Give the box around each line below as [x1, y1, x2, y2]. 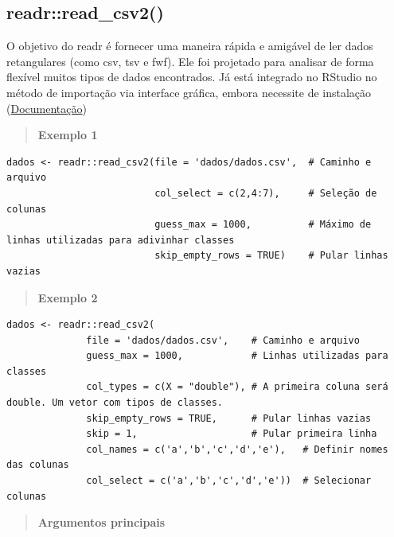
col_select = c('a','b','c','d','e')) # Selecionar [86, 475, 372, 487]
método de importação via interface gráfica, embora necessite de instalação [6, 84, 372, 100]
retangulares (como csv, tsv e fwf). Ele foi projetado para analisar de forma [6, 53, 374, 69]
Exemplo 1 [37, 126, 98, 143]
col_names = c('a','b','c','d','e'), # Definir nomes [86, 443, 388, 455]
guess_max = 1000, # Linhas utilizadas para [86, 350, 388, 362]
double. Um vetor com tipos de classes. [6, 397, 224, 409]
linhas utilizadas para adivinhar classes [6, 234, 235, 246]
